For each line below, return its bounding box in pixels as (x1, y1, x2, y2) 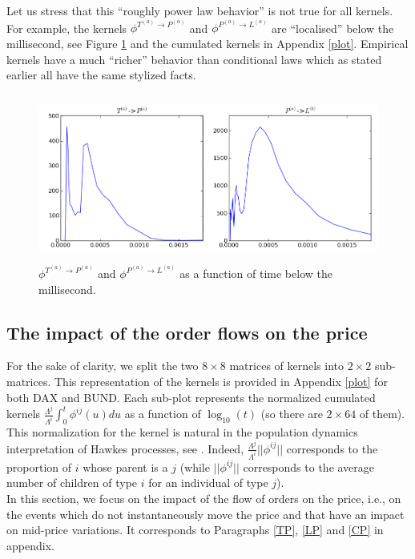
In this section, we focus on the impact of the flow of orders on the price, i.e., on (6, 489, 401, 506)
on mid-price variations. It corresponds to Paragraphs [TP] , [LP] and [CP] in (6, 521, 384, 538)
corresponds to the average (243, 458, 375, 475)
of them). (359, 405, 405, 422)
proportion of (6, 458, 72, 475)
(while (179, 458, 210, 475)
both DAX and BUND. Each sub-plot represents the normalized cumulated (6, 388, 376, 405)
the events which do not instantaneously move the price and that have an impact (6, 505, 405, 522)
